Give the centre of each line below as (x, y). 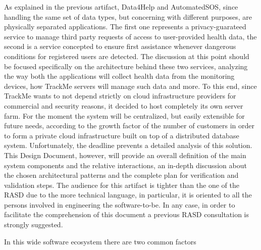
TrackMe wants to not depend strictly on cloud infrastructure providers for (120, 96)
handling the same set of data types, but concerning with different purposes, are (128, 16)
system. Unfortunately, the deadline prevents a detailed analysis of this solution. (128, 145)
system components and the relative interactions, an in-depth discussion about (125, 165)
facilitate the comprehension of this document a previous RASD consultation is (127, 214)
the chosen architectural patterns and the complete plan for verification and (121, 175)
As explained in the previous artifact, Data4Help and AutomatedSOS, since (121, 7)
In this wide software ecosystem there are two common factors (100, 241)
